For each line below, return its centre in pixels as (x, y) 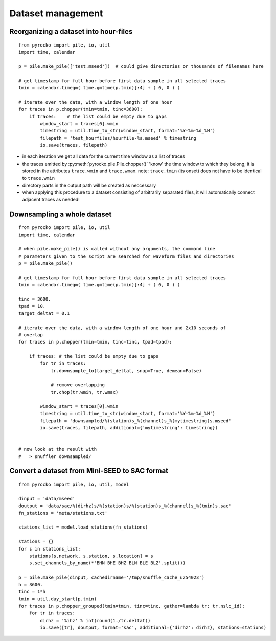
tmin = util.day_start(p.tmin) (58, 599)
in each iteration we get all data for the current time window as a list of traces (103, 156)
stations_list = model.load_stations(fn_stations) (83, 527)
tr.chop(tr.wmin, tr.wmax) (85, 392)
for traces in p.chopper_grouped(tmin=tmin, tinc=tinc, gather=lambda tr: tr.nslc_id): (132, 606)
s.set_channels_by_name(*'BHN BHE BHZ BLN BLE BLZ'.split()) (107, 563)
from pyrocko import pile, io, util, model (74, 485)
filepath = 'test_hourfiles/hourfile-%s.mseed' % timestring (118, 138)
